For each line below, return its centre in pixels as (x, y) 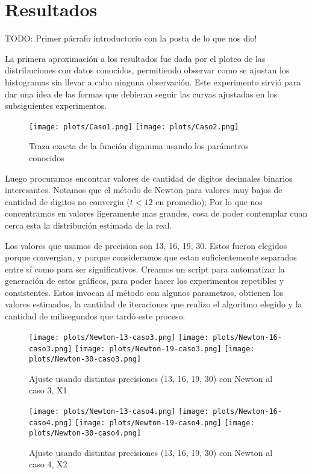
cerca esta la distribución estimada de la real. (89, 225)
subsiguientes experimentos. (56, 106)
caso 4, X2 (48, 464)
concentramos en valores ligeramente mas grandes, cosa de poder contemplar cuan (156, 213)
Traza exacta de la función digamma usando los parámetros (139, 146)
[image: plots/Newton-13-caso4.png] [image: (119, 411)
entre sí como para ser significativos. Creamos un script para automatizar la (145, 269)
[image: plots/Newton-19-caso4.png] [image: (165, 423)
